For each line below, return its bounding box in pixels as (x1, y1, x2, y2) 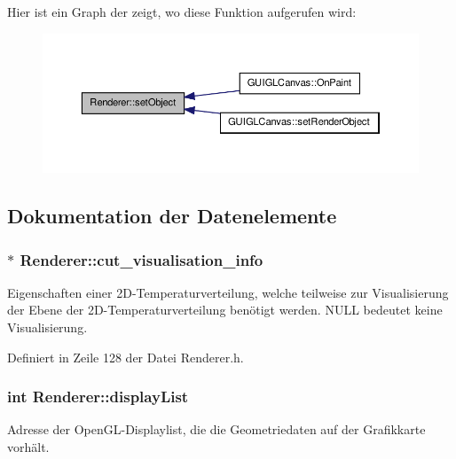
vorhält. (7, 438, 50, 456)
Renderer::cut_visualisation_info (20, 248, 263, 270)
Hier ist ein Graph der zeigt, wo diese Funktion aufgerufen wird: (7, 3, 357, 20)
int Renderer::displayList (7, 385, 189, 408)
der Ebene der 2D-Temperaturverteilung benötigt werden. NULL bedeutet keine (7, 300, 443, 319)
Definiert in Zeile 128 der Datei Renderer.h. (7, 347, 244, 366)
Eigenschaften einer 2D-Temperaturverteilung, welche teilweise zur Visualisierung (7, 283, 449, 301)
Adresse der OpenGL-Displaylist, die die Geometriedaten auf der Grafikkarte (7, 420, 426, 439)
